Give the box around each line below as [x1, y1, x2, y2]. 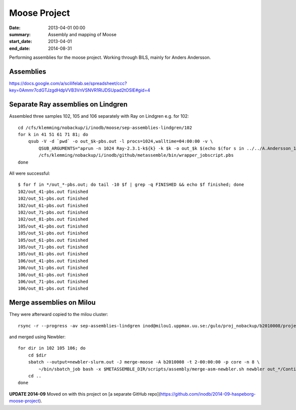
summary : [9, 31, 31, 37]
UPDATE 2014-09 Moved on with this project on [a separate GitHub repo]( [9, 391, 161, 397]
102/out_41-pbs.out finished [18, 188, 88, 194]
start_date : [9, 39, 32, 45]
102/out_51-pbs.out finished [18, 196, 88, 201]
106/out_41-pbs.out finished [18, 258, 88, 264]
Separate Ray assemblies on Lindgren [9, 100, 128, 109]
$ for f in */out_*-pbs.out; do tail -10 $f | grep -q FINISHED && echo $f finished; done [18, 182, 244, 187]
